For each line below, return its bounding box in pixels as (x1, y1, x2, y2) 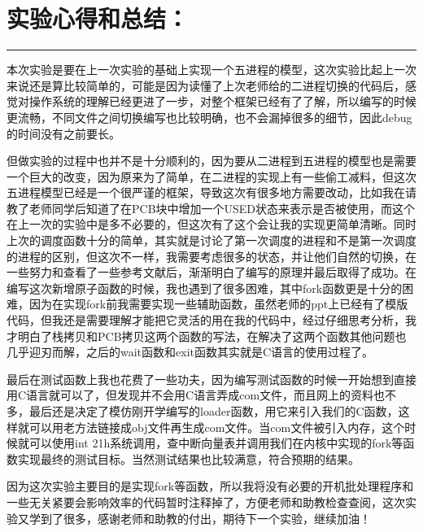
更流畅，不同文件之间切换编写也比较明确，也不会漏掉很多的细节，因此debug (7, 108, 412, 125)
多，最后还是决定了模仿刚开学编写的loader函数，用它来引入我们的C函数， (7, 403, 399, 419)
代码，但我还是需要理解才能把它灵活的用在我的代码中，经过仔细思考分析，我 (7, 312, 416, 329)
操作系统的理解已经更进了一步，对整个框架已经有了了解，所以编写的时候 (28, 93, 416, 110)
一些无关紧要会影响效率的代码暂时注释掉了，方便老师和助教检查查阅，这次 (7, 493, 405, 510)
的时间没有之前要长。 (7, 124, 120, 142)
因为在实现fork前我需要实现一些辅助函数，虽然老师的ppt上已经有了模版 (28, 295, 408, 312)
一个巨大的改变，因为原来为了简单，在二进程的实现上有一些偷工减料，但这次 (7, 168, 416, 185)
